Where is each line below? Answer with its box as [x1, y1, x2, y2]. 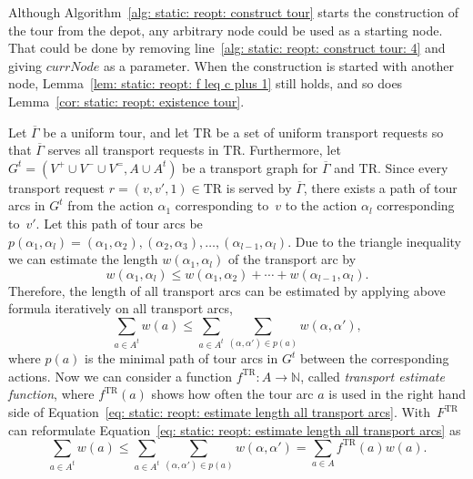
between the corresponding [299, 349, 449, 368]
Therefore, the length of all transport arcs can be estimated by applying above [8, 280, 446, 300]
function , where [8, 384, 95, 403]
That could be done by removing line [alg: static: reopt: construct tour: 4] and [8, 38, 446, 57]
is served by [226, 178, 292, 197]
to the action [285, 196, 357, 215]
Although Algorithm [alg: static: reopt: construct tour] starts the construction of [8, 3, 458, 21]
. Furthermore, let [241, 140, 341, 159]
